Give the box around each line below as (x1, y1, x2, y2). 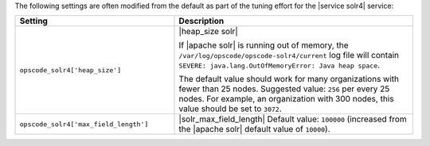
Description (178, 16, 225, 27)
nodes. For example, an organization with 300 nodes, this (178, 94, 394, 105)
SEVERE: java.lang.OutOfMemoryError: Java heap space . (178, 60, 381, 71)
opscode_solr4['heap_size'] (19, 66, 122, 75)
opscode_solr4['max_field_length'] (19, 120, 149, 129)
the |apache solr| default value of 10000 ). (178, 124, 330, 135)
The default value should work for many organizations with (178, 74, 400, 85)
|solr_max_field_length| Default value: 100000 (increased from (178, 113, 407, 125)
